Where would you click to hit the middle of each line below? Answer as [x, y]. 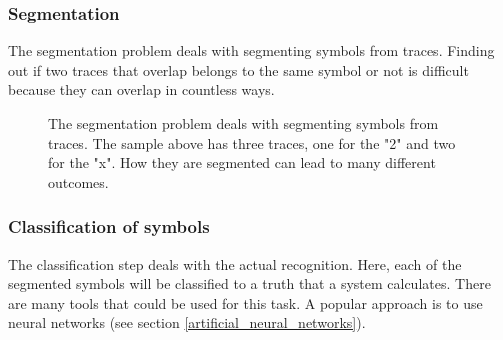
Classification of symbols [109, 226]
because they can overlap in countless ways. [141, 89]
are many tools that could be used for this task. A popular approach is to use [245, 302]
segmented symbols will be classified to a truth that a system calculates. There [249, 283]
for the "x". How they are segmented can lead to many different [242, 162]
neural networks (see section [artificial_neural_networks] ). [187, 322]
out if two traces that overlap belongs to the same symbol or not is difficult [238, 69]
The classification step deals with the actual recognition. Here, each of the [235, 263]
